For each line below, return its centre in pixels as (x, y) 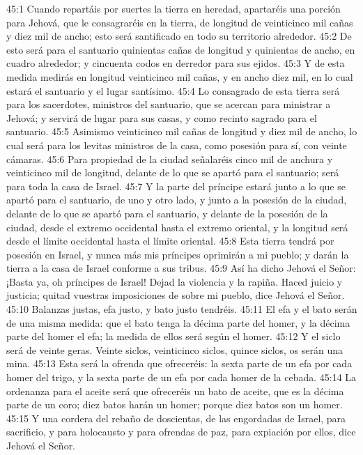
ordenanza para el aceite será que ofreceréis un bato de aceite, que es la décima (175, 391)
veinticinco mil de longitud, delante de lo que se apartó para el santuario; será (173, 172)
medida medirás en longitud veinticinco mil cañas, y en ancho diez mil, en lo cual (180, 76)
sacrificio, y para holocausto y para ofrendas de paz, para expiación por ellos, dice (181, 432)
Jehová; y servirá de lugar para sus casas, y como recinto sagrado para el (162, 117)
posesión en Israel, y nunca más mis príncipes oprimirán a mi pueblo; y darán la (178, 254)
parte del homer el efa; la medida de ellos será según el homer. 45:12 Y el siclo (173, 336)
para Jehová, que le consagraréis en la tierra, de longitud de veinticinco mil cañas (180, 22)
